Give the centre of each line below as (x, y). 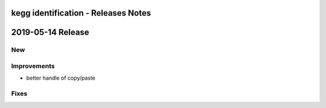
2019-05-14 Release (50, 32)
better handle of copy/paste (61, 78)
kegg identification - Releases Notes (81, 13)
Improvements (33, 66)
